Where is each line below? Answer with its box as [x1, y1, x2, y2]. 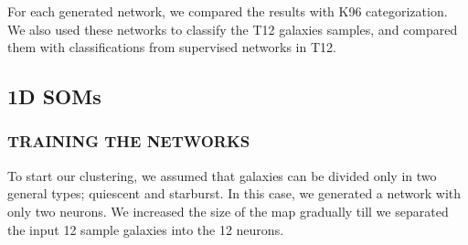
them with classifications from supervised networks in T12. [7, 37, 336, 57]
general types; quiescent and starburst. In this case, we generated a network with [7, 184, 462, 203]
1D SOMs [7, 82, 101, 111]
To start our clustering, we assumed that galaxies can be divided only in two [7, 165, 437, 185]
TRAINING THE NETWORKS [7, 130, 250, 153]
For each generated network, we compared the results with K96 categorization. [7, 2, 448, 20]
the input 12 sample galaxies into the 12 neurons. [7, 219, 284, 239]
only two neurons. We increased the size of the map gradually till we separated [7, 201, 449, 220]
